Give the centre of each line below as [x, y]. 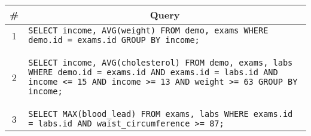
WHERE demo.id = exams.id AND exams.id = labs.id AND [153, 72]
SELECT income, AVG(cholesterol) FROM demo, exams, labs [161, 63]
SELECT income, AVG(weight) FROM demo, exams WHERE [148, 30]
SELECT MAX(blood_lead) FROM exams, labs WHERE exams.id [161, 114]
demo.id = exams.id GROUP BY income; [114, 40]
